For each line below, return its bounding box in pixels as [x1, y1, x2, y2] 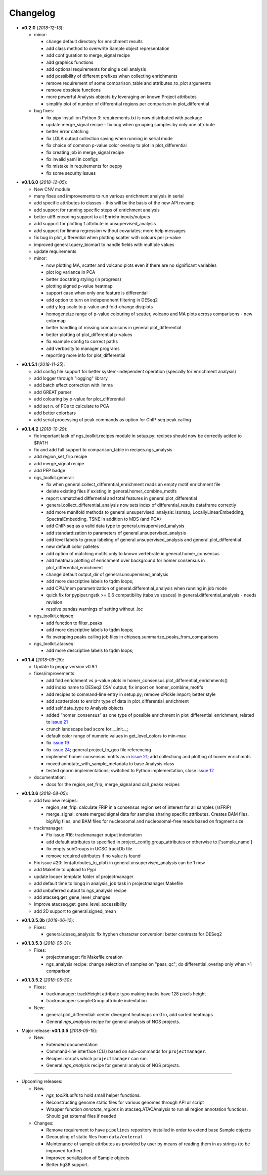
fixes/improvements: [34, 671, 76, 677]
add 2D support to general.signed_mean [34, 908, 116, 914]
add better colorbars [34, 410, 76, 416]
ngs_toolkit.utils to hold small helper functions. [46, 1092, 141, 1098]
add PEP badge [34, 468, 66, 474]
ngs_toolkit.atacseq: [34, 640, 75, 646]
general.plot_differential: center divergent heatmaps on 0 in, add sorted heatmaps [46, 1012, 213, 1018]
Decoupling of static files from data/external [46, 1134, 143, 1140]
